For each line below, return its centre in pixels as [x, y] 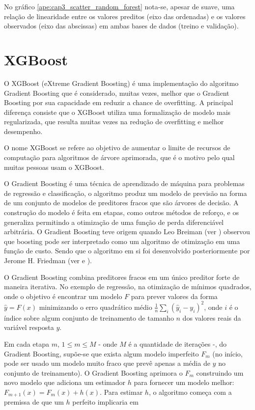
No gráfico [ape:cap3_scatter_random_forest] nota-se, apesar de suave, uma [119, 6]
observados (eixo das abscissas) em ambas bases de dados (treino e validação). [121, 26]
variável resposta [29, 327]
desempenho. [23, 131]
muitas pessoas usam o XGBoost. [54, 167]
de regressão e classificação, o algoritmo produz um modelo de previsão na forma [126, 193]
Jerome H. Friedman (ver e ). [48, 260]
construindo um [220, 372]
